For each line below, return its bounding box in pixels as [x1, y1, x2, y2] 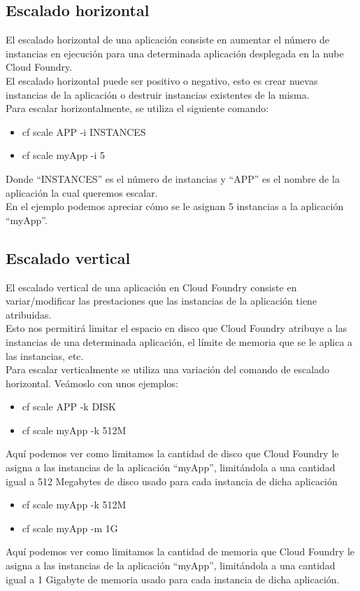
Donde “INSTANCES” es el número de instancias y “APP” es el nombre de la [6, 171, 340, 186]
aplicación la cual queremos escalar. [6, 185, 158, 200]
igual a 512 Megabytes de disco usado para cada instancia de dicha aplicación [6, 473, 338, 488]
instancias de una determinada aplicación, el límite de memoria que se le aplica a [6, 334, 353, 349]
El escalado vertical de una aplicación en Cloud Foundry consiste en [6, 279, 297, 294]
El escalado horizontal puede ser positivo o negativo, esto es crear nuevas [6, 73, 318, 88]
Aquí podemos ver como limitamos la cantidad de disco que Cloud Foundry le [6, 446, 339, 461]
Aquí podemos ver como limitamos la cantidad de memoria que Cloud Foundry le [6, 544, 355, 559]
